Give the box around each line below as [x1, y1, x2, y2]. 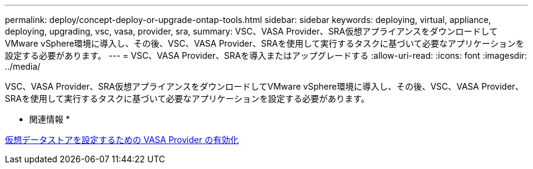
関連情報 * [29, 114, 70, 124]
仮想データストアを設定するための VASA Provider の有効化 [5, 134, 239, 145]
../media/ [5, 61, 41, 71]
